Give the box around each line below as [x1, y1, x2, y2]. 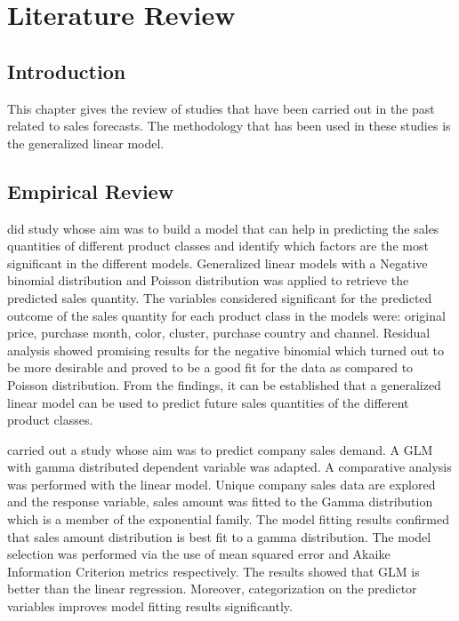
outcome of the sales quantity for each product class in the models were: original [7, 306, 446, 324]
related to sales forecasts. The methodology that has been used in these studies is [7, 116, 451, 135]
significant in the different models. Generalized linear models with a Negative [7, 253, 428, 272]
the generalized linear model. [7, 133, 165, 152]
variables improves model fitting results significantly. [7, 597, 293, 616]
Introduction [7, 57, 126, 84]
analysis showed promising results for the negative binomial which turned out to [7, 340, 445, 359]
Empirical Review [7, 177, 174, 204]
